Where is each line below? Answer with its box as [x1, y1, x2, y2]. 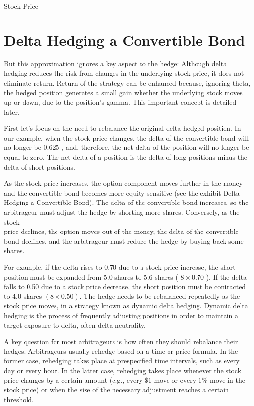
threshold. [4, 394, 34, 404]
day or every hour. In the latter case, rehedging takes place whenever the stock [4, 365, 242, 375]
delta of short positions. [4, 161, 75, 172]
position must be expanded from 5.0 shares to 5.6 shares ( [4, 271, 178, 282]
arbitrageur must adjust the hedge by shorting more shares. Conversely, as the [4, 207, 240, 217]
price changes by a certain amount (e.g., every [4, 375, 143, 385]
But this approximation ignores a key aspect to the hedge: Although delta [4, 58, 227, 68]
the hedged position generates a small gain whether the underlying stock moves [4, 87, 243, 97]
